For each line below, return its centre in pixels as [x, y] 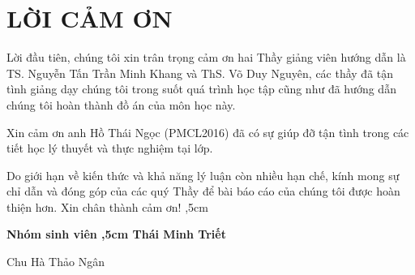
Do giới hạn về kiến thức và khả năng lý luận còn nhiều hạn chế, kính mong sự [203, 175]
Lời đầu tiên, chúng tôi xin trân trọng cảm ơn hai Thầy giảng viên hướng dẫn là [206, 57]
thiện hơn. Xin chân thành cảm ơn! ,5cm [107, 206]
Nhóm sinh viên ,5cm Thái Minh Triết [116, 234]
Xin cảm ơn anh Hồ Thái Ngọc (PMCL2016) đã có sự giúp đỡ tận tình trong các [208, 132]
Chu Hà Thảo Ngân [56, 262]
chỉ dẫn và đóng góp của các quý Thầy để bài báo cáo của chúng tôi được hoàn [203, 191]
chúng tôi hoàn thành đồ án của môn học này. [121, 104]
